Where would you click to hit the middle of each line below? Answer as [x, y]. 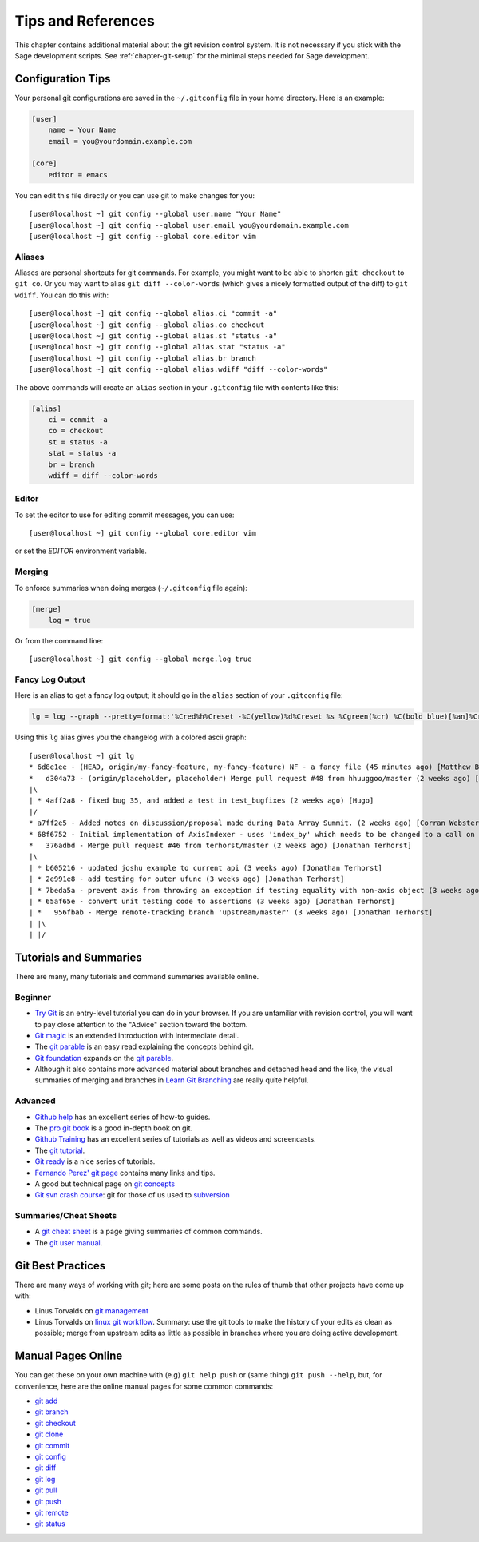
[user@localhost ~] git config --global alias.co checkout [147, 325]
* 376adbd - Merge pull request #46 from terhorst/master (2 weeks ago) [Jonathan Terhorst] [221, 845]
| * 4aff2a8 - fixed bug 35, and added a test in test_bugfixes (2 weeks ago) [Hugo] [202, 801]
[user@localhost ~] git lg [82, 756]
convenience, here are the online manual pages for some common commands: [144, 1386]
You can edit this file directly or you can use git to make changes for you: [135, 195]
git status [50, 1524]
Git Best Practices [60, 1266]
